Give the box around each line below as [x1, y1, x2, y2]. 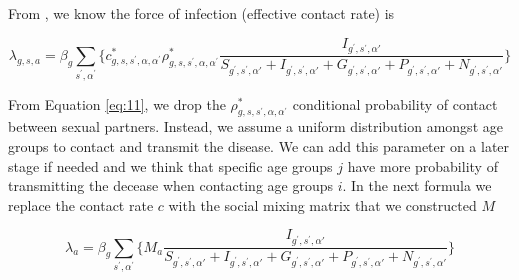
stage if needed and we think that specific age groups [8, 155, 333, 176]
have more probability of [347, 155, 498, 176]
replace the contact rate [8, 194, 154, 215]
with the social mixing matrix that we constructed [168, 194, 477, 215]
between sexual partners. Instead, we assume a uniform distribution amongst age [8, 116, 503, 137]
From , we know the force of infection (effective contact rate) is [8, 3, 395, 23]
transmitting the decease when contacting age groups [8, 175, 334, 196]
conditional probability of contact [292, 93, 498, 114]
